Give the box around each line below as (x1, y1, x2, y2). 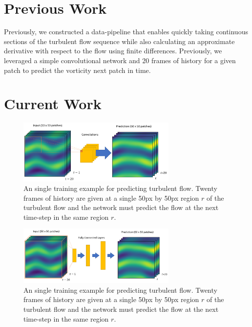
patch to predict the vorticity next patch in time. (4, 65, 151, 75)
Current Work (4, 93, 102, 114)
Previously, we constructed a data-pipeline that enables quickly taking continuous (4, 26, 248, 37)
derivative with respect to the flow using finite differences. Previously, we (4, 46, 222, 56)
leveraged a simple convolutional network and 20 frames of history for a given (4, 55, 236, 65)
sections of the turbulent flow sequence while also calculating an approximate (4, 36, 235, 46)
